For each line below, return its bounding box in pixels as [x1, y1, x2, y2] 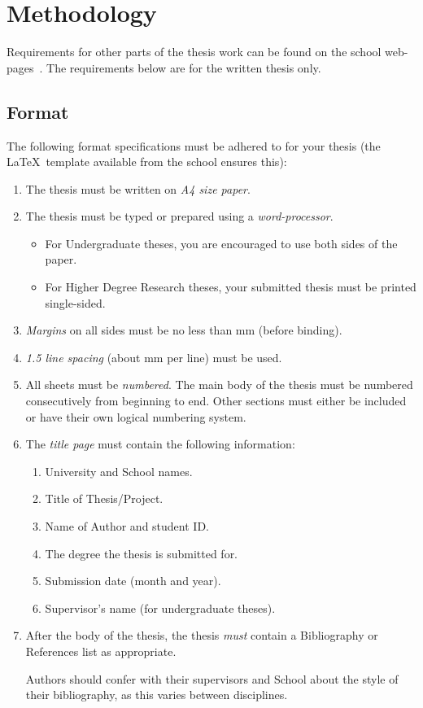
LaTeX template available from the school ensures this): [7, 153, 287, 170]
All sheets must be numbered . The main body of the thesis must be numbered [25, 376, 413, 393]
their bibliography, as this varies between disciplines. [25, 686, 288, 703]
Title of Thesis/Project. [45, 490, 164, 507]
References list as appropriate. [25, 642, 177, 659]
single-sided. [45, 294, 106, 311]
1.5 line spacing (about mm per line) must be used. [25, 348, 282, 365]
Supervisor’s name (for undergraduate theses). [45, 599, 276, 616]
